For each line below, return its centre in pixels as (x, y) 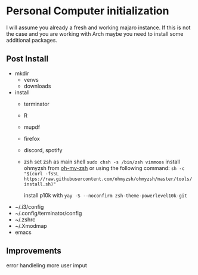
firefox (32, 138)
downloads (37, 86)
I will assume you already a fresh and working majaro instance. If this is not (98, 27)
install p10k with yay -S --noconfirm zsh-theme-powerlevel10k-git (106, 195)
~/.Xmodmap (31, 225)
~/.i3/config (29, 206)
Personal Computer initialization (88, 11)
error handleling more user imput (47, 265)
